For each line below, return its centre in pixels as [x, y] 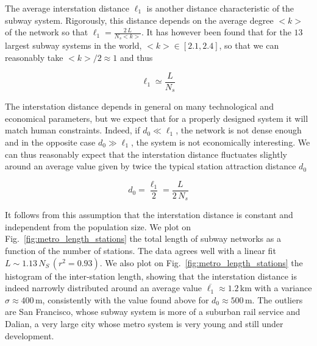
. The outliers [277, 299]
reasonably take [34, 58]
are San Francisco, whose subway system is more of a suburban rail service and [153, 312]
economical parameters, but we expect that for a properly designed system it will [157, 118]
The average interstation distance [67, 8]
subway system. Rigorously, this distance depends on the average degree [139, 20]
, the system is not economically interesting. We [220, 142]
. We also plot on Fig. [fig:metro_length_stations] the [201, 262]
